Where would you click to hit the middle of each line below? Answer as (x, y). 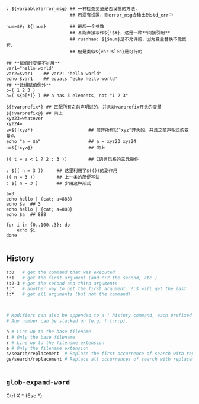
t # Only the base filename (41, 337)
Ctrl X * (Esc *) (24, 396)
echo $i (26, 230)
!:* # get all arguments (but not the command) (69, 294)
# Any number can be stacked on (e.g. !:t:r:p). (67, 321)
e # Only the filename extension (47, 348)
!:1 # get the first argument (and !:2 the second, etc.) (82, 278)
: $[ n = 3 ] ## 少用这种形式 (49, 183)
